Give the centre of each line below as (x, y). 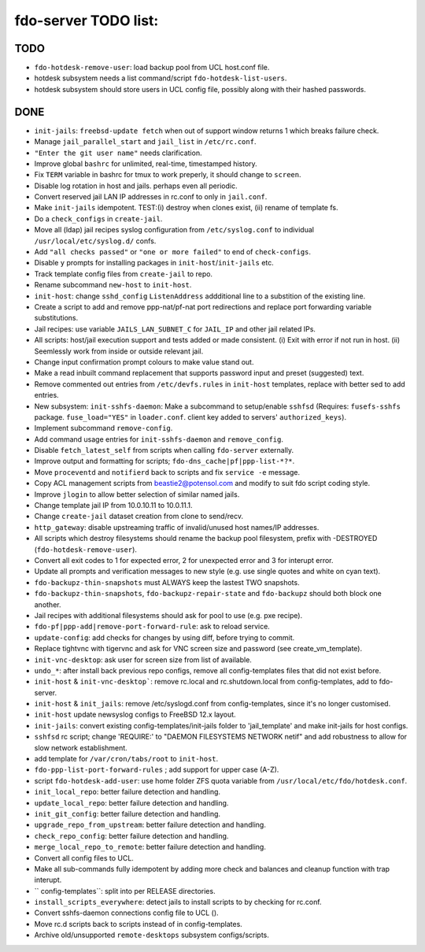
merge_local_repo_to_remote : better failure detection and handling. (150, 847)
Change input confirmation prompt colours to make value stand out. (144, 361)
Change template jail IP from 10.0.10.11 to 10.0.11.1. (113, 506)
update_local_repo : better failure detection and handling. (131, 802)
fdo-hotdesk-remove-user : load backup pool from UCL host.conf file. (152, 68)
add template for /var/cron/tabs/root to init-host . (126, 759)
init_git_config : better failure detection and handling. (127, 813)
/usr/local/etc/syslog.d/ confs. (95, 241)
